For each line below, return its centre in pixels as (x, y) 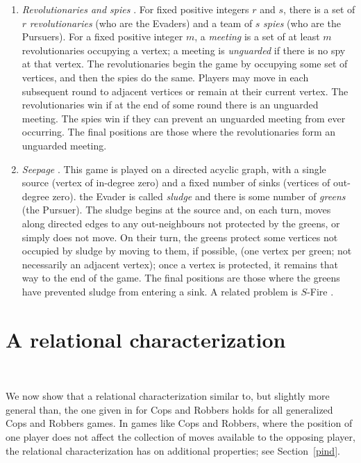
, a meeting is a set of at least (257, 36)
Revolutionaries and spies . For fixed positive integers (135, 9)
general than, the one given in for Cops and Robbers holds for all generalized (169, 409)
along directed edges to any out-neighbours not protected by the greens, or (181, 223)
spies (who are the (302, 23)
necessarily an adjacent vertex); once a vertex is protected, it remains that (180, 264)
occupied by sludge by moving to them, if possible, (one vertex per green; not (187, 251)
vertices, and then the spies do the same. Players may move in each (165, 77)
